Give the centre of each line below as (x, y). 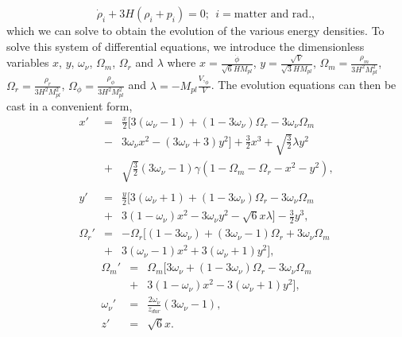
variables (28, 62)
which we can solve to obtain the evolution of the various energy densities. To (195, 30)
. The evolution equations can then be (303, 85)
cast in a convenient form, (70, 105)
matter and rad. (273, 14)
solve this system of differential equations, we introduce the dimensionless (186, 46)
